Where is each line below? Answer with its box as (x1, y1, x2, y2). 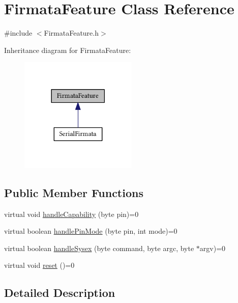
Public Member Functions (4, 184, 143, 200)
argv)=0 (199, 242, 226, 253)
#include (4, 27, 33, 38)
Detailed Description (4, 285, 115, 300)
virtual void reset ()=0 (4, 260, 75, 270)
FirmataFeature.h (44, 27, 99, 38)
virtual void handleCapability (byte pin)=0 (4, 208, 139, 219)
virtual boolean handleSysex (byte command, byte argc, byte (4, 242, 194, 253)
